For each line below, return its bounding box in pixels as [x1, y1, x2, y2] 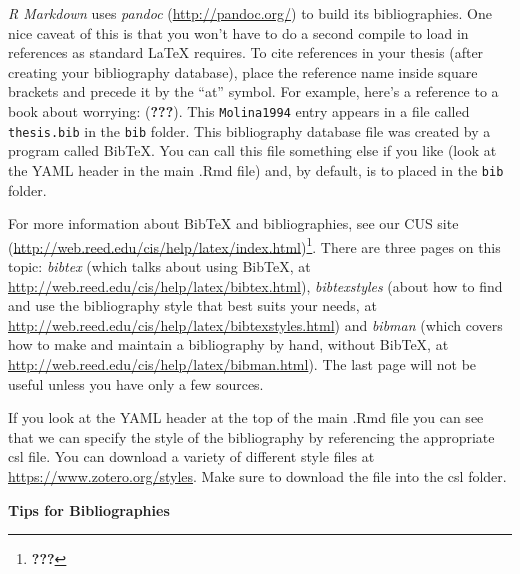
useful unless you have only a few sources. [8, 373, 264, 394]
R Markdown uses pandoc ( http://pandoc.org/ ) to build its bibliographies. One [8, 3, 492, 23]
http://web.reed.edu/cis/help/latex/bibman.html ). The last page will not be [8, 353, 477, 374]
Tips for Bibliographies [8, 499, 170, 520]
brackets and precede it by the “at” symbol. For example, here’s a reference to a [8, 81, 499, 102]
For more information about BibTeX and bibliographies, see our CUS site [8, 213, 459, 234]
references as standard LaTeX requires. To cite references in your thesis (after [8, 42, 484, 63]
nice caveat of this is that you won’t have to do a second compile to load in [8, 22, 469, 43]
